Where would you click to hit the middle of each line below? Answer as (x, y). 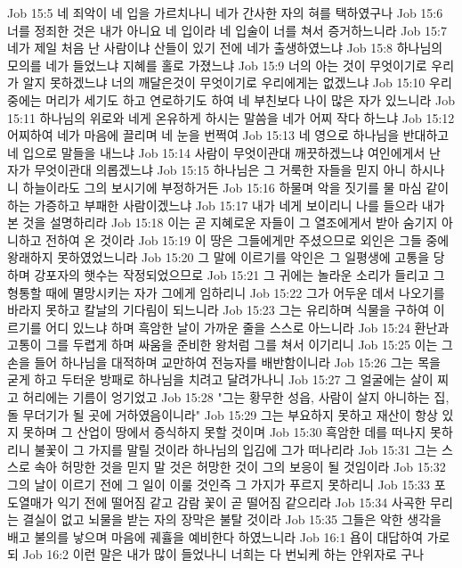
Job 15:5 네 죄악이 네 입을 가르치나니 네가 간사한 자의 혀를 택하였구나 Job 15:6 (225, 12)
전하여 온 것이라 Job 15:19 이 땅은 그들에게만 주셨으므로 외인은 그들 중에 (247, 239)
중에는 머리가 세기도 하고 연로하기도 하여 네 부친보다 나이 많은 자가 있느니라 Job (231, 99)
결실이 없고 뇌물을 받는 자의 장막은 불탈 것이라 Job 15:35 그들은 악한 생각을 (232, 519)
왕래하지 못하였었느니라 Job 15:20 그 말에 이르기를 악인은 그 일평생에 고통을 (219, 257)
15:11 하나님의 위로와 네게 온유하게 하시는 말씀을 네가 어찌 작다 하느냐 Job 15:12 (231, 117)
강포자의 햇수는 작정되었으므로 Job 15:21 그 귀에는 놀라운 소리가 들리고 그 (239, 274)
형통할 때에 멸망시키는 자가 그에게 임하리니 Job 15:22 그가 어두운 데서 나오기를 (226, 292)
